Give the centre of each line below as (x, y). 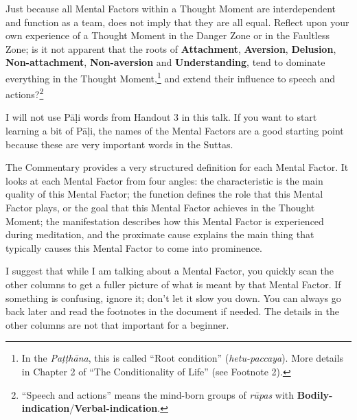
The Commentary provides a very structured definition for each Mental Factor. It (177, 167)
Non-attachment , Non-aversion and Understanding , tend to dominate (165, 62)
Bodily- (315, 394)
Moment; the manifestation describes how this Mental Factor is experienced (165, 221)
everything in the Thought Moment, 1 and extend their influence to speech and (171, 77)
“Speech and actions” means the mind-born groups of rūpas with (158, 394)
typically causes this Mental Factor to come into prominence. (134, 247)
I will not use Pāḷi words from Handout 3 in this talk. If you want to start (161, 117)
